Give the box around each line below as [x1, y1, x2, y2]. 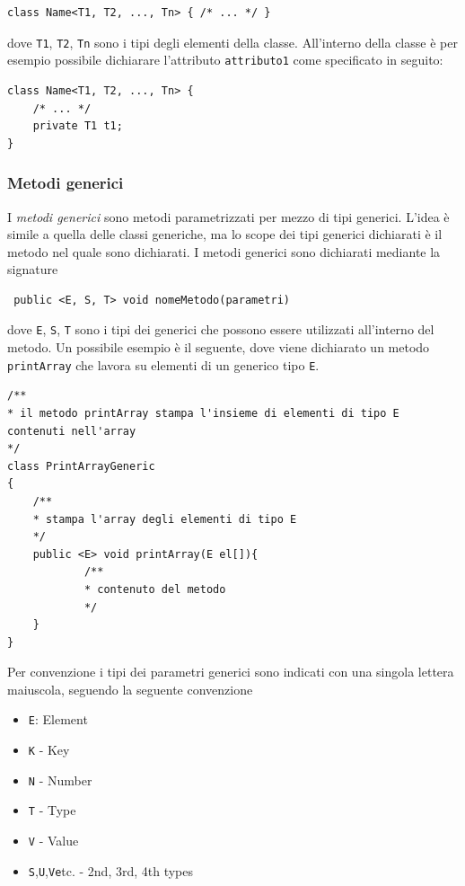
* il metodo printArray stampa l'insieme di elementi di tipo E [7, 406, 399, 420]
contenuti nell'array [7, 424, 136, 438]
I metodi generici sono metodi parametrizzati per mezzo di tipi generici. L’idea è [7, 207, 450, 226]
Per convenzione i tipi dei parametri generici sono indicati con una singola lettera [7, 662, 454, 681]
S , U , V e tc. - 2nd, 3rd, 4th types [28, 861, 194, 880]
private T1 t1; [32, 120, 123, 133]
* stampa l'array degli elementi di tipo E [32, 512, 297, 526]
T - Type [28, 801, 76, 820]
